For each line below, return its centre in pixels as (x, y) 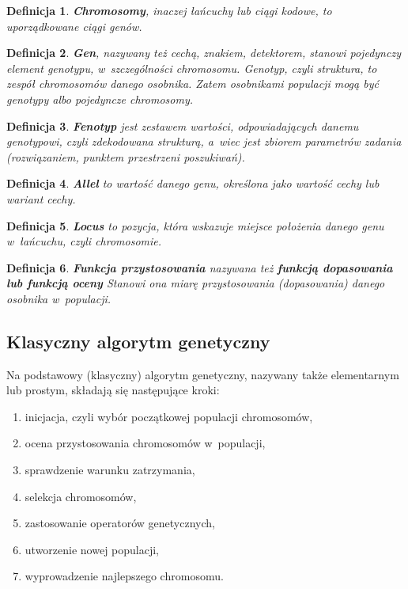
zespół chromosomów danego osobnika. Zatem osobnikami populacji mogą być (193, 84)
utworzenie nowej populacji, (92, 549)
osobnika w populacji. (59, 298)
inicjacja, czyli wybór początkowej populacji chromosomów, (169, 416)
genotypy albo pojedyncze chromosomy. (100, 99)
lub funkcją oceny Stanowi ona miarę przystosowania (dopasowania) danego (196, 283)
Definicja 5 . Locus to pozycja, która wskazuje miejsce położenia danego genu (195, 225)
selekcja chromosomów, (81, 496)
